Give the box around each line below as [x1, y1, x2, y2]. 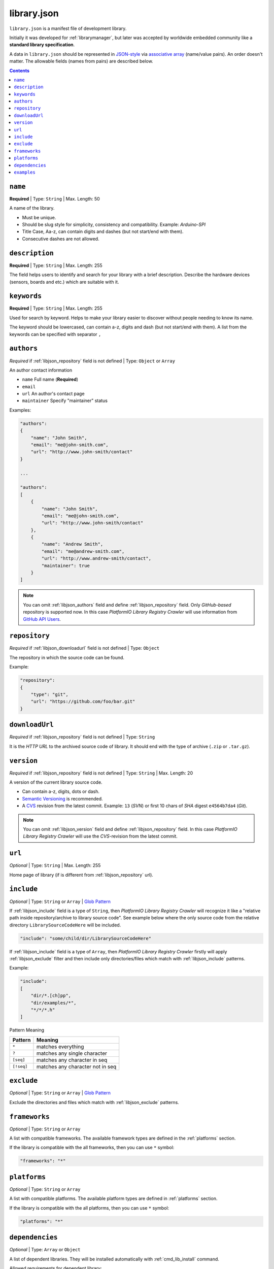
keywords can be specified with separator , [9, 331, 101, 337]
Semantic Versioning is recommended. [22, 795, 104, 802]
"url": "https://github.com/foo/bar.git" [30, 698, 135, 705]
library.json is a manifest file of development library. [9, 25, 127, 31]
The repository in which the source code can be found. [9, 654, 124, 660]
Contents [9, 68, 30, 74]
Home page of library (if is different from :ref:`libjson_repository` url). [9, 872, 153, 878]
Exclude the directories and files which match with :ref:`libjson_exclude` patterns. [9, 1099, 180, 1105]
